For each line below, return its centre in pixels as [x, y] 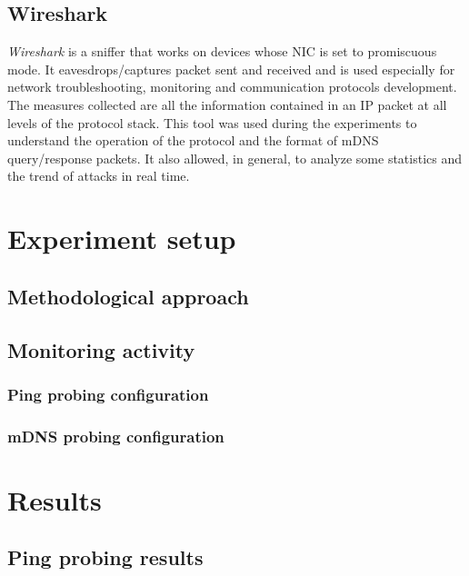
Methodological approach [128, 296]
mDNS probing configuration [116, 436]
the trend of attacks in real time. [99, 176]
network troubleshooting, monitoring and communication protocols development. [232, 87]
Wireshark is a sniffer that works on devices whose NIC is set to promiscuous [222, 51]
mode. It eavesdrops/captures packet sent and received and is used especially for [231, 69]
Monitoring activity [101, 349]
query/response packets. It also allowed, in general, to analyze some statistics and [235, 158]
